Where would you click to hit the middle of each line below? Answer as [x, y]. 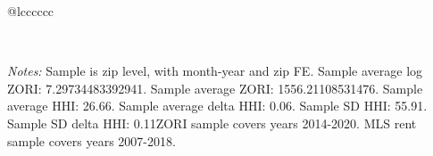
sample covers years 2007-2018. [92, 140]
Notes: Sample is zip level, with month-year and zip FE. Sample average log [215, 71]
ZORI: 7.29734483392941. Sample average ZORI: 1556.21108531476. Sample [215, 88]
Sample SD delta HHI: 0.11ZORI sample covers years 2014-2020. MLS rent [212, 123]
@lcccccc [31, 11]
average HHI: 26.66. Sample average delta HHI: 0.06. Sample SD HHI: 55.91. [217, 106]
